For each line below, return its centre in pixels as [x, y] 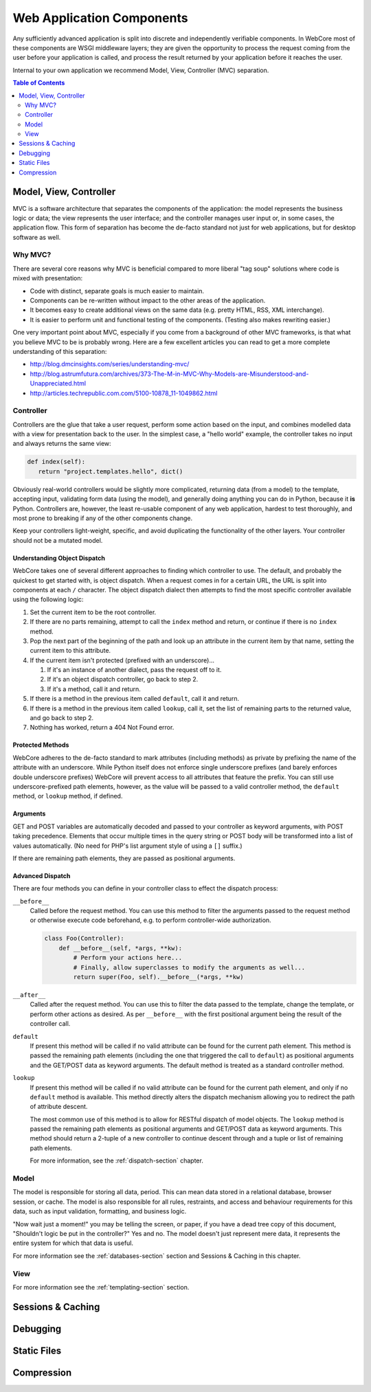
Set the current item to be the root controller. [93, 612]
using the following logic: [48, 599]
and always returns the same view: [62, 444]
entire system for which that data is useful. [73, 1243]
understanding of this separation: [60, 351]
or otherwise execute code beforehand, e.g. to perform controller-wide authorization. [150, 920]
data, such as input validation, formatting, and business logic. [100, 1211]
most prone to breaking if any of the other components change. [102, 518]
